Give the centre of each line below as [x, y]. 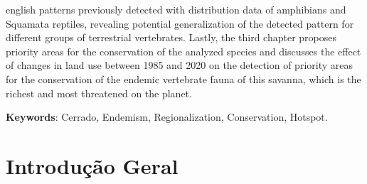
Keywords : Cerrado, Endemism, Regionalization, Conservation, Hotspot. [167, 117]
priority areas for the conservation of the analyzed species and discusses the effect [183, 51]
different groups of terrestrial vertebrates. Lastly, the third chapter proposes [171, 37]
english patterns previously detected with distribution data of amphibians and [176, 9]
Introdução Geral [92, 165]
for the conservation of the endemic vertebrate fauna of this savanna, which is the [183, 79]
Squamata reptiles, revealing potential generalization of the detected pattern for [180, 23]
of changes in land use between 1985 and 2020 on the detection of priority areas [179, 65]
